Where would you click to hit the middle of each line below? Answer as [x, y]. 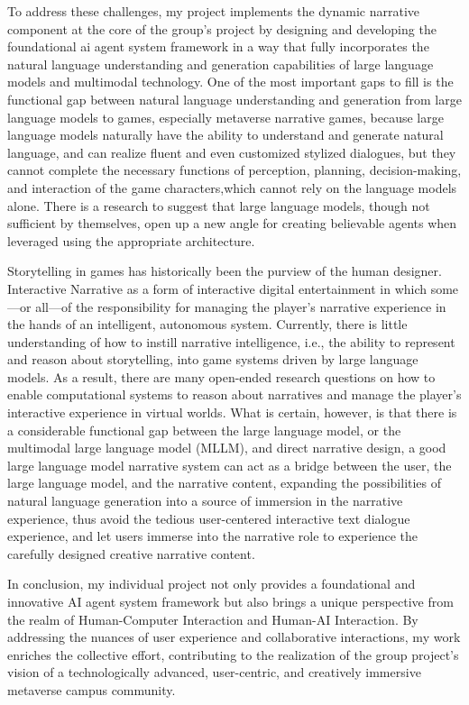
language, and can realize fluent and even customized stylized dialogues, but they [232, 152]
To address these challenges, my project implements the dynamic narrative [214, 11]
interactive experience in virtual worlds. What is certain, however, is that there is [232, 412]
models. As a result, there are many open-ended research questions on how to [221, 376]
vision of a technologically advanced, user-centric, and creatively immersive [214, 672]
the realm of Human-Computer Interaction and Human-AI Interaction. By [213, 619]
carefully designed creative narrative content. [131, 553]
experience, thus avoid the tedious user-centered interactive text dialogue [209, 518]
